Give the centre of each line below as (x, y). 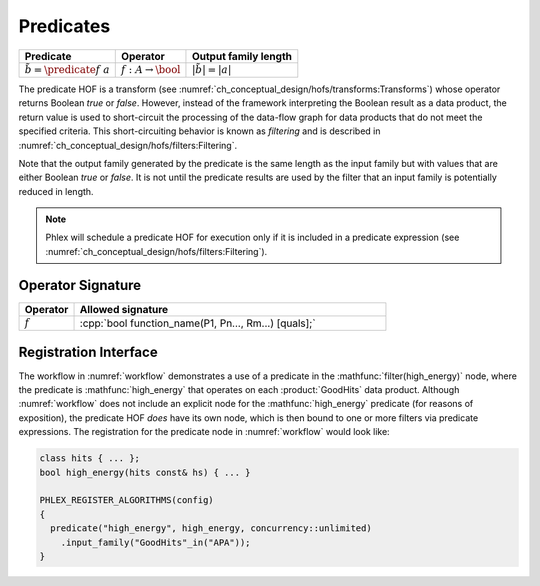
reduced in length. (56, 191)
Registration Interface (88, 351)
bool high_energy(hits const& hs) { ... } (145, 472)
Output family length (242, 56)
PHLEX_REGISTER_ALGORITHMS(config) (126, 500)
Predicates (64, 26)
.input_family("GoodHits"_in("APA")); (155, 542)
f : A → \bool (151, 69)
